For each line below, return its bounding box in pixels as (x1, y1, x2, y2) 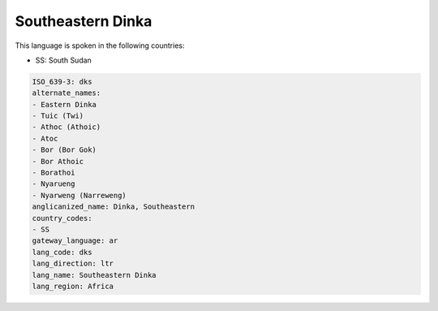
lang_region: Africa (32, 281, 114, 291)
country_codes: (32, 214, 92, 222)
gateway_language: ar (32, 236, 118, 245)
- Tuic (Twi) (32, 111, 84, 121)
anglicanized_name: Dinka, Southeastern (32, 202, 195, 211)
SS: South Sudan (35, 55, 92, 65)
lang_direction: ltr (32, 259, 114, 268)
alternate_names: (32, 89, 101, 97)
